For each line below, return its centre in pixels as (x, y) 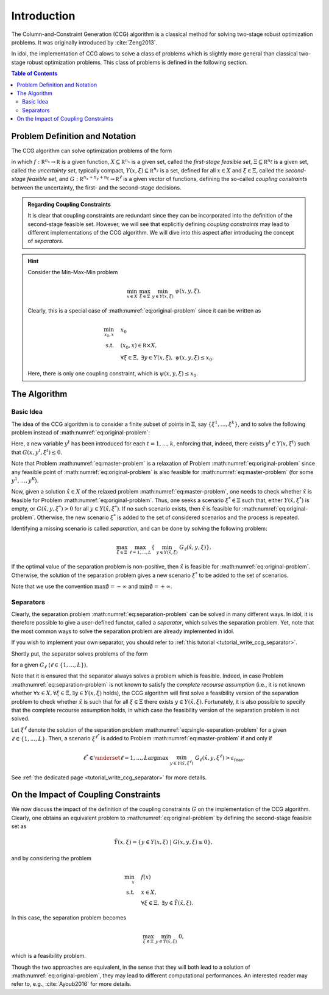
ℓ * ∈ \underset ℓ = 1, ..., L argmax (126, 757)
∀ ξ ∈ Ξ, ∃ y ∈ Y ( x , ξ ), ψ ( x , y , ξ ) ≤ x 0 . (167, 358)
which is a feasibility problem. (49, 956)
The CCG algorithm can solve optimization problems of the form (92, 150)
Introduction (43, 16)
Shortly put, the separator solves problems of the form (80, 653)
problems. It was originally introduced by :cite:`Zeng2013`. (84, 42)
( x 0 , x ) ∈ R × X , (139, 346)
